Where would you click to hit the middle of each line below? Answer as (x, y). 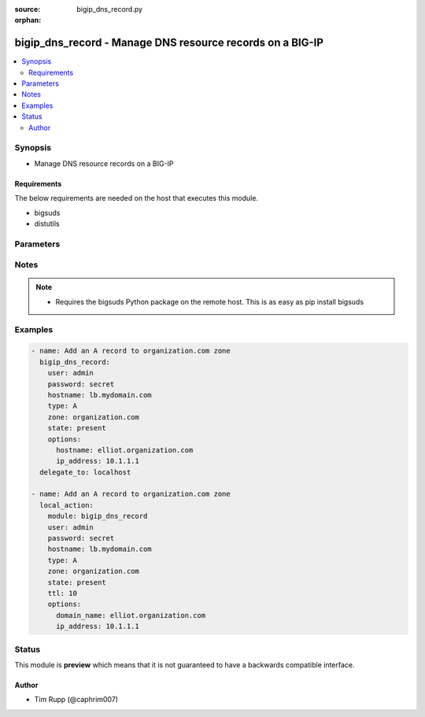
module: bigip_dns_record (98, 516)
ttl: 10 (63, 593)
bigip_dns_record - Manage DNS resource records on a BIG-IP (169, 43)
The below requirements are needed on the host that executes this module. (137, 198)
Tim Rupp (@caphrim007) (76, 700)
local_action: (67, 505)
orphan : (28, 20)
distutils (47, 224)
